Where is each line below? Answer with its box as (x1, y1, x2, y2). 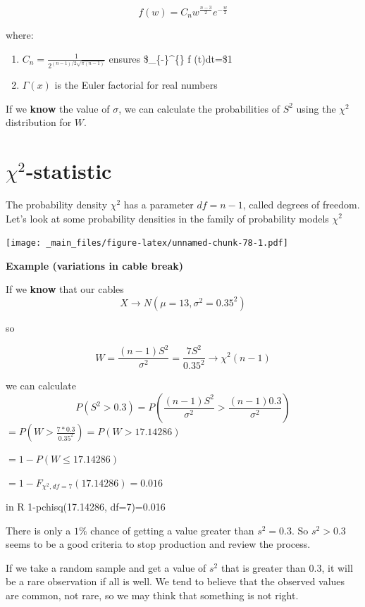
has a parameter (123, 196, 194, 211)
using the (296, 101, 336, 115)
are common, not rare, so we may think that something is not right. (6, 588, 299, 603)
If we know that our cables (6, 282, 124, 296)
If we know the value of (6, 101, 110, 115)
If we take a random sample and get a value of (6, 560, 206, 575)
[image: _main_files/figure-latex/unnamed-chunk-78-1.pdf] (6, 238, 288, 249)
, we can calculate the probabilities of (118, 101, 280, 115)
